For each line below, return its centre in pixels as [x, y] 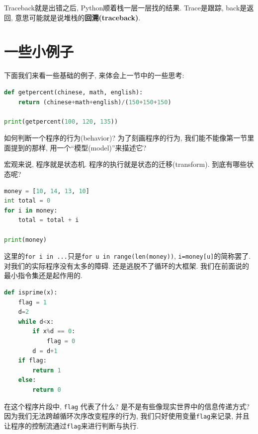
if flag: [32, 361]
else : [27, 380]
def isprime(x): [31, 293]
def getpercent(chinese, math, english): [74, 92]
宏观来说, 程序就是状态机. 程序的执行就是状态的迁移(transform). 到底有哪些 [126, 164]
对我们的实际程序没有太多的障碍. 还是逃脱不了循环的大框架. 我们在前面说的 [127, 265]
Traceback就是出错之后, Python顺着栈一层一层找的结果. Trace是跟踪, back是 [126, 7]
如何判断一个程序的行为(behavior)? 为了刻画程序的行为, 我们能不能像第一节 [126, 138]
